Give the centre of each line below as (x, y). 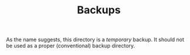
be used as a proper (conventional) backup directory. (71, 46)
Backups (99, 10)
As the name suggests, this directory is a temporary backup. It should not (95, 40)
